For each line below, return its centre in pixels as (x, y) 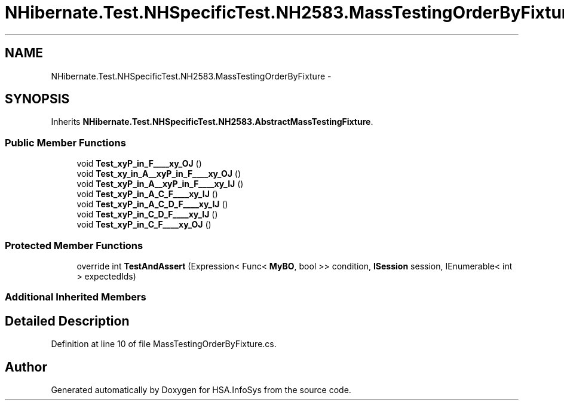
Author (26, 367)
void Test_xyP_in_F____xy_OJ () (139, 164)
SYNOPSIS (37, 99)
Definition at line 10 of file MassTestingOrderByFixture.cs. (164, 344)
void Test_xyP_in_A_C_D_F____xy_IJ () (152, 204)
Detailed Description (67, 321)
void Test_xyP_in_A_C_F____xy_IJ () (147, 194)
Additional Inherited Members (76, 297)
